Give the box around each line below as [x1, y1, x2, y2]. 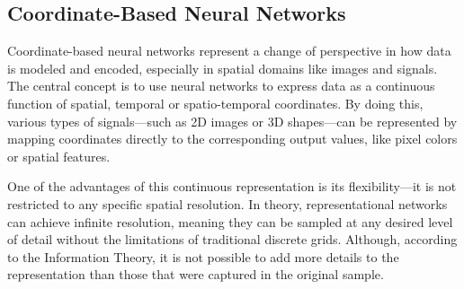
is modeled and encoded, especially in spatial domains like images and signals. [7, 58, 438, 77]
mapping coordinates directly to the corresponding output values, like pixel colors [7, 129, 458, 148]
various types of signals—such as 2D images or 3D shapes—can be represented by [7, 111, 458, 130]
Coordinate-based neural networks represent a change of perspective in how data [7, 41, 451, 60]
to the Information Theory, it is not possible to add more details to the [7, 247, 399, 266]
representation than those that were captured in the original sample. [7, 265, 384, 284]
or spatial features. [7, 146, 111, 165]
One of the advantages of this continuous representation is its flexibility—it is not [7, 177, 457, 196]
